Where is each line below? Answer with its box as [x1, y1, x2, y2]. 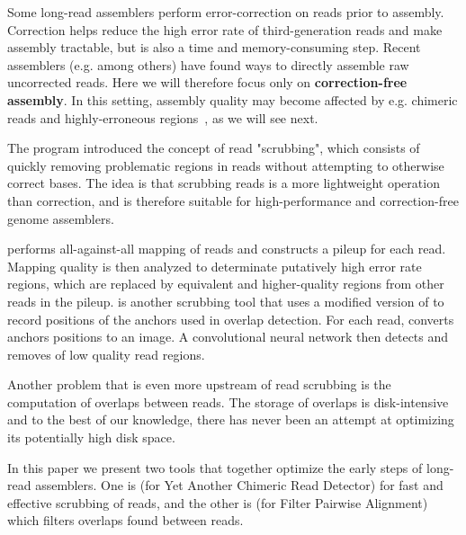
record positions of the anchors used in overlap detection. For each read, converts [7, 309, 454, 328]
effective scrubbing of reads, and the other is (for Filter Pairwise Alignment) [7, 493, 428, 512]
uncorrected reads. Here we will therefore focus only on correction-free [7, 73, 408, 92]
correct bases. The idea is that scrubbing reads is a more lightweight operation [7, 174, 440, 192]
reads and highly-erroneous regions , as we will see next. [7, 108, 318, 127]
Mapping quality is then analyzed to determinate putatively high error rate [7, 256, 422, 275]
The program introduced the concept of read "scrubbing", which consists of [7, 138, 420, 157]
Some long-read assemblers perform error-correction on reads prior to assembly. [7, 3, 444, 21]
